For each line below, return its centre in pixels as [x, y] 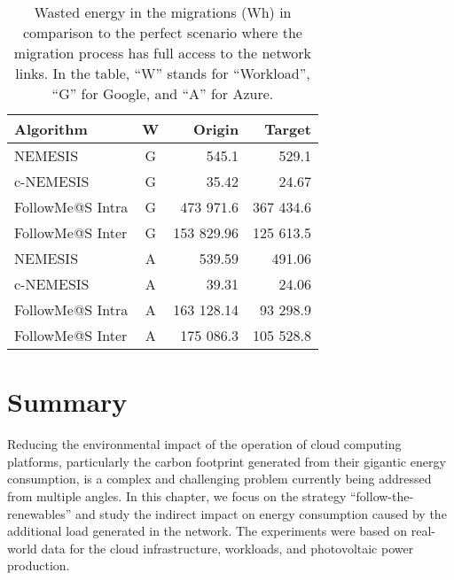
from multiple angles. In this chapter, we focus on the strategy [177, 495]
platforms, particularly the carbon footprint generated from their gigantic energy [227, 461]
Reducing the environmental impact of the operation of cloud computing [204, 444]
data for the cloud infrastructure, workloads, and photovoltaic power [227, 548]
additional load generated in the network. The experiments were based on [207, 531]
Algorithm [51, 129]
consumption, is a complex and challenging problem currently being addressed [219, 479]
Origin [216, 129]
